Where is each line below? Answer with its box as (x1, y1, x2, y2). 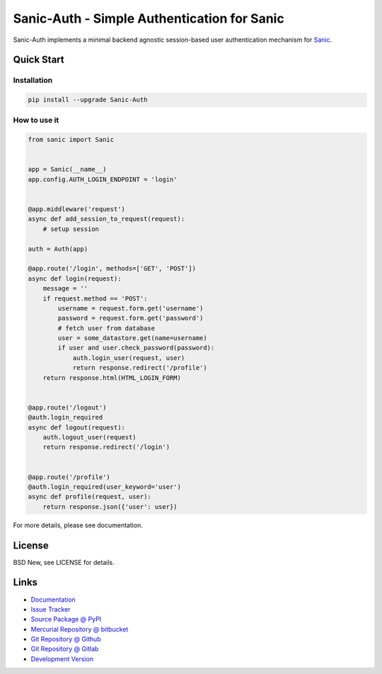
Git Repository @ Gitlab (30, 645, 99, 653)
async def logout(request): (28, 423, 125, 432)
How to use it (13, 116, 59, 125)
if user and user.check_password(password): (57, 344, 215, 352)
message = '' (42, 284, 88, 293)
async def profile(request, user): (28, 493, 151, 501)
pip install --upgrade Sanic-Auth (28, 96, 148, 104)
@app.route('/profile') (28, 473, 111, 481)
